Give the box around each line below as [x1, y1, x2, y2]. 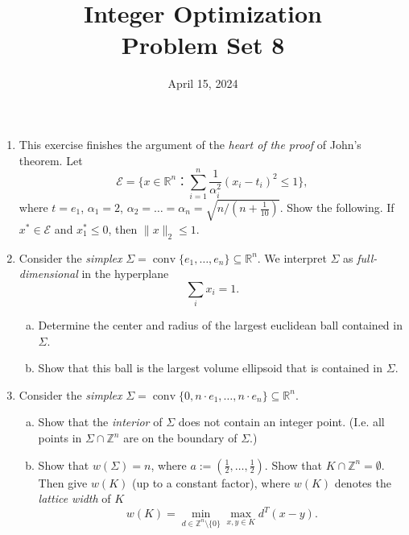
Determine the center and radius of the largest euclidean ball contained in [38, 317, 403, 334]
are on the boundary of [123, 429, 238, 446]
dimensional [19, 265, 78, 282]
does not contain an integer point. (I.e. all [178, 413, 385, 430]
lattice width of [38, 490, 111, 507]
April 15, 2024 [167, 75, 238, 92]
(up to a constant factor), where [131, 474, 291, 491]
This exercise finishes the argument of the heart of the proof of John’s [19, 135, 361, 152]
